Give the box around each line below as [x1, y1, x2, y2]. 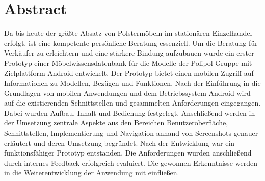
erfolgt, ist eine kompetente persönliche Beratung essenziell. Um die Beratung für [4, 37, 258, 48]
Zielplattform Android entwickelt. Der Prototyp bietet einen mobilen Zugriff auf [4, 67, 254, 78]
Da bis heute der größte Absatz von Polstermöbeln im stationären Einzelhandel [4, 28, 252, 38]
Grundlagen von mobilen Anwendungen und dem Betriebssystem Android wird [4, 87, 251, 98]
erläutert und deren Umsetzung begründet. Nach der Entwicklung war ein [4, 137, 235, 148]
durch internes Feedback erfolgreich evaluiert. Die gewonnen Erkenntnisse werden [4, 157, 257, 168]
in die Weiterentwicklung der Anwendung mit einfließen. [4, 167, 179, 178]
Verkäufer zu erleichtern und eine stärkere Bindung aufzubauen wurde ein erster [4, 47, 254, 58]
